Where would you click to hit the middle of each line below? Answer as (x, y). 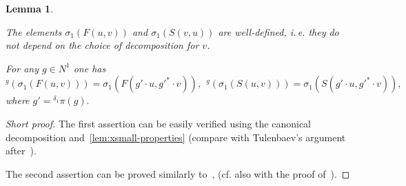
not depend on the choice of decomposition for (102, 45)
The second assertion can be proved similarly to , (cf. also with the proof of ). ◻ (178, 173)
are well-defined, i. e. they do (278, 31)
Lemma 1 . (30, 8)
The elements (34, 31)
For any (22, 68)
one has (90, 68)
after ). (21, 151)
